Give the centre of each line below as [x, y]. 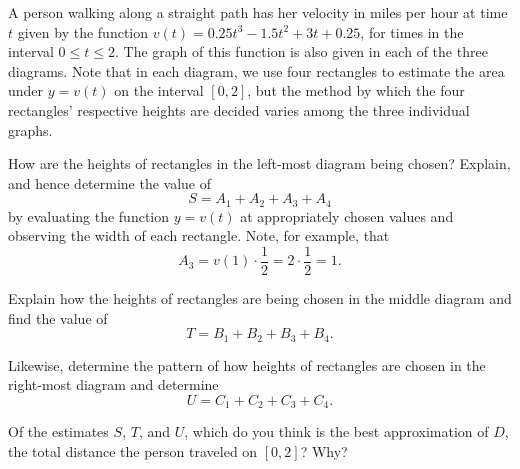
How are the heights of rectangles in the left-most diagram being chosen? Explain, [259, 163]
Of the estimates [58, 431]
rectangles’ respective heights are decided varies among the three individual [239, 109]
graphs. [30, 129]
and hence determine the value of [110, 182]
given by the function [83, 31]
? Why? [324, 450]
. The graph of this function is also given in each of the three [301, 51]
